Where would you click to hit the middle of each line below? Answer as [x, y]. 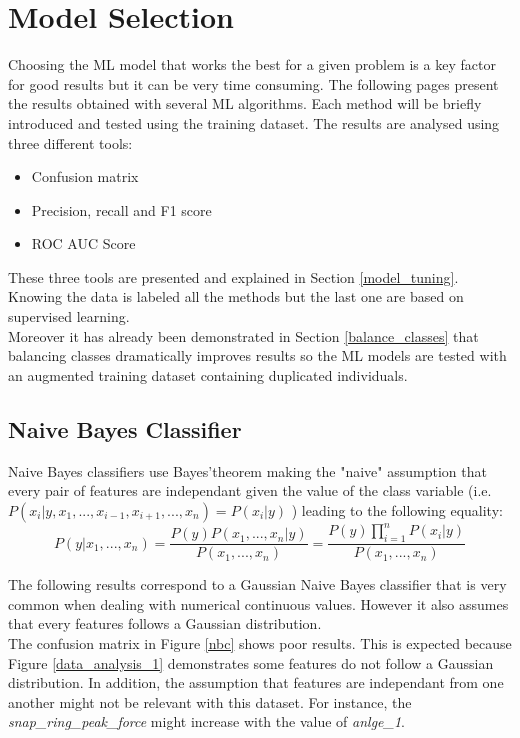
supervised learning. [69, 316]
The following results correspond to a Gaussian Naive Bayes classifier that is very [257, 584]
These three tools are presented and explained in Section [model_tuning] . [233, 276]
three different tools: [70, 142]
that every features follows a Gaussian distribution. [165, 623]
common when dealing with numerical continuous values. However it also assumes [258, 603]
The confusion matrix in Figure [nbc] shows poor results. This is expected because [260, 642]
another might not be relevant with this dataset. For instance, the [210, 701]
